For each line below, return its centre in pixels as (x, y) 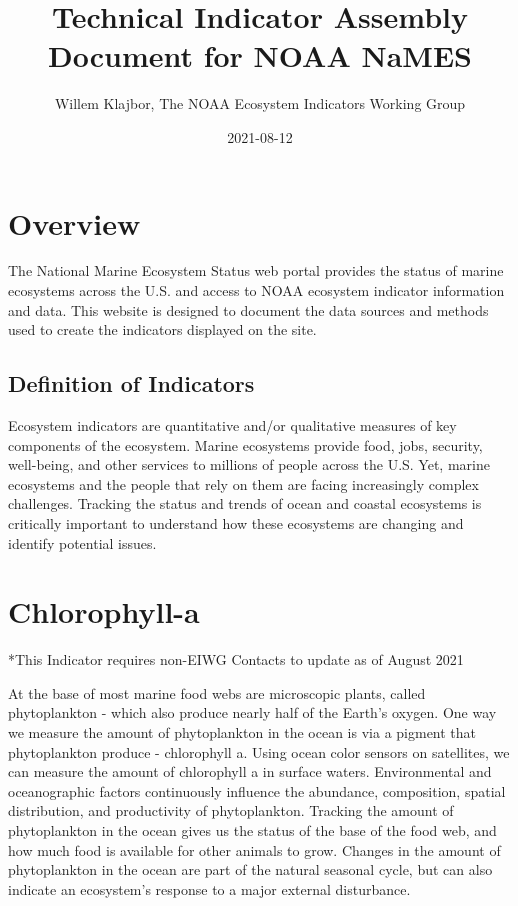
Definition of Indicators (131, 383)
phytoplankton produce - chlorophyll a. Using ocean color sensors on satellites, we (259, 751)
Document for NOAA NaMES (259, 55)
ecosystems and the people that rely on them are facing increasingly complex (243, 483)
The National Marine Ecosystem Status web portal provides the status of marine (256, 270)
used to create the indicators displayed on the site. (162, 329)
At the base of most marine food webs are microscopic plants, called (217, 692)
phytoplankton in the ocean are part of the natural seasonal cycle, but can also (250, 869)
